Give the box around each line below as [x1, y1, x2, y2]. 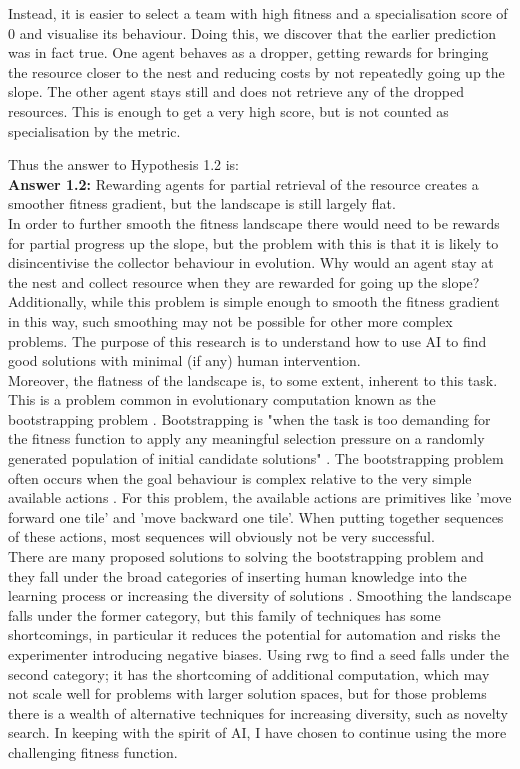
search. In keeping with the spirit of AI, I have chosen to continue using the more [8, 722, 507, 743]
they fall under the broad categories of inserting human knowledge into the [8, 565, 467, 586]
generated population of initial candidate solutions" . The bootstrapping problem [8, 448, 504, 469]
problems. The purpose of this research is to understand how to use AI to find [8, 330, 487, 351]
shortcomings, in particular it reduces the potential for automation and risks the [8, 624, 501, 645]
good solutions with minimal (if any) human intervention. [8, 350, 361, 371]
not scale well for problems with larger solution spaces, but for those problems [8, 683, 487, 704]
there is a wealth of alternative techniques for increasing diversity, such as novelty [8, 702, 508, 723]
